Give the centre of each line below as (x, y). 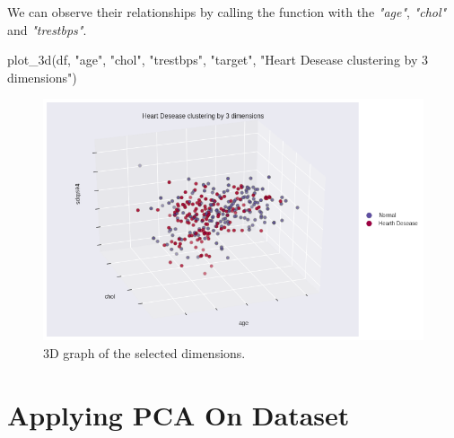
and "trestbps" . (47, 29)
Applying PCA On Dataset (179, 414)
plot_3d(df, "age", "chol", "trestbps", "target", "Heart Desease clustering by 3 (218, 60)
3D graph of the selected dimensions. (144, 352)
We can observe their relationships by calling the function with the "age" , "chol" (227, 12)
